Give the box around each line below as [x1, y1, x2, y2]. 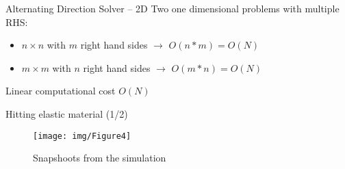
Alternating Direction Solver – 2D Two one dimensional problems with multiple [5, 1, 340, 15]
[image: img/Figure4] [33, 131, 131, 141]
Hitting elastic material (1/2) [5, 106, 128, 120]
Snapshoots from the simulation [33, 151, 166, 165]
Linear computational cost [5, 83, 116, 98]
